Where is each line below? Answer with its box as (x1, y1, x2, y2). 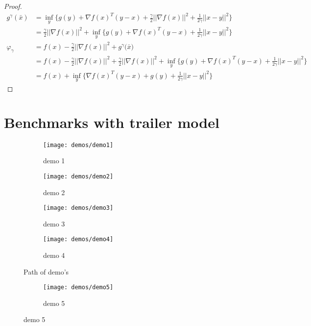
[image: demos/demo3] (43, 204, 114, 212)
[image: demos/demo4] (43, 236, 114, 243)
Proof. (4, 1, 22, 11)
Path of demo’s (24, 266, 69, 276)
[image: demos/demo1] (43, 141, 114, 149)
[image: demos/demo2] (43, 173, 114, 180)
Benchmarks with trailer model (4, 112, 219, 132)
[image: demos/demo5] (43, 284, 114, 291)
